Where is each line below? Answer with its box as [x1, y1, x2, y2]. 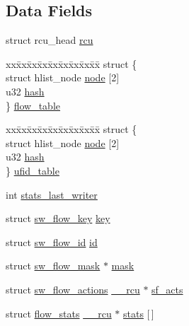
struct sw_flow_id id [6, 234, 98, 249]
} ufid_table [6, 163, 59, 177]
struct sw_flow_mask [6, 258, 101, 273]
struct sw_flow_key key [6, 211, 110, 226]
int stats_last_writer [6, 187, 98, 202]
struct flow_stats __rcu [6, 305, 112, 320]
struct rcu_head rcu [6, 33, 93, 47]
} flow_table [6, 98, 61, 112]
